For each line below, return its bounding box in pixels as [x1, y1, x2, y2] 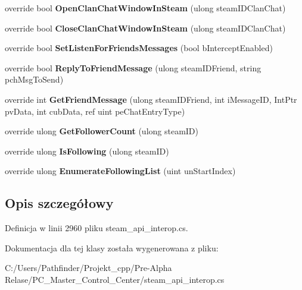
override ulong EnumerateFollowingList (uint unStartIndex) [5, 165, 236, 177]
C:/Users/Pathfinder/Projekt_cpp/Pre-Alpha [5, 261, 172, 274]
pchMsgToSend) [5, 73, 64, 86]
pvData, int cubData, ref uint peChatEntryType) [5, 105, 185, 117]
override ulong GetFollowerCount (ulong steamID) [5, 125, 199, 137]
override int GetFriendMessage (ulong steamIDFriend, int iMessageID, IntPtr [5, 93, 297, 105]
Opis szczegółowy [5, 194, 114, 212]
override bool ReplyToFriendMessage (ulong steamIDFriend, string [5, 61, 261, 74]
